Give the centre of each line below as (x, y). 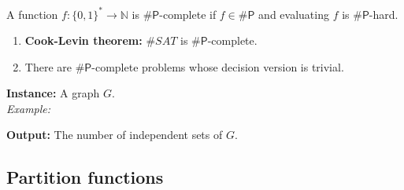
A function (32, 14)
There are (48, 66)
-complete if (188, 14)
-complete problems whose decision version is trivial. (218, 66)
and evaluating (294, 14)
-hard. (384, 14)
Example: (29, 108)
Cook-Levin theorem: (83, 40)
